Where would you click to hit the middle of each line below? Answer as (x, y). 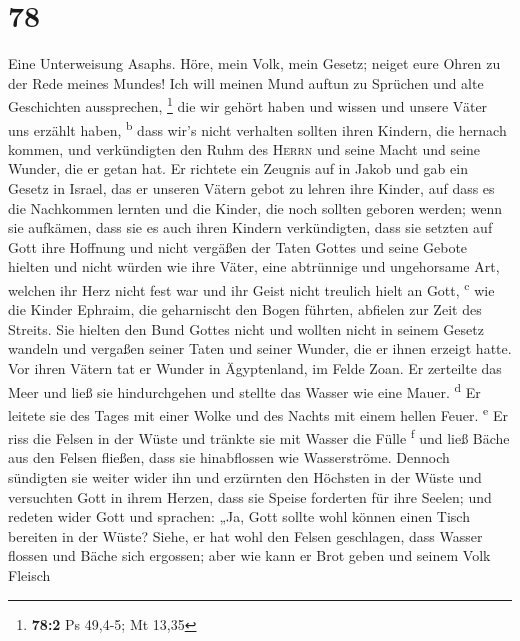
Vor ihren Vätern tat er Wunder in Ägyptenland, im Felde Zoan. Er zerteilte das (255, 368)
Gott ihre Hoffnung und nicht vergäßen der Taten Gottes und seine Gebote (238, 246)
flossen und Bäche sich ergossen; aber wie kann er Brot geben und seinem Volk (249, 555)
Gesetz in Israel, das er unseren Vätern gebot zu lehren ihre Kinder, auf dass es (251, 188)
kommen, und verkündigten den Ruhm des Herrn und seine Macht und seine (244, 148)
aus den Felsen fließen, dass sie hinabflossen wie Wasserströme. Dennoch (229, 457)
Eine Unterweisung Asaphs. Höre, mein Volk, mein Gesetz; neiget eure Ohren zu (254, 63)
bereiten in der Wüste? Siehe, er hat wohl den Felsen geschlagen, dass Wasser (245, 535)
